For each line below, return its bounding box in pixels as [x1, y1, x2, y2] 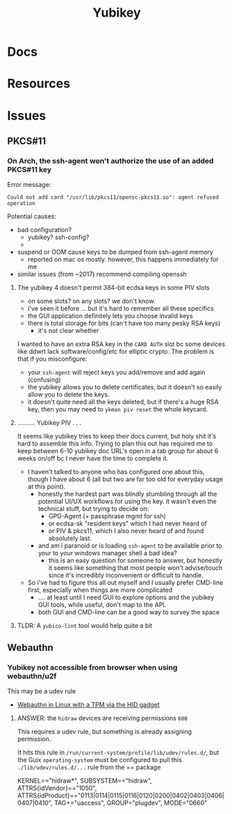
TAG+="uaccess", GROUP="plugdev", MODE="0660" [54, 798, 208, 807]
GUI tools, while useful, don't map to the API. [38, 601, 167, 609]
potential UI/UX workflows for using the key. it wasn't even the [38, 497, 217, 505]
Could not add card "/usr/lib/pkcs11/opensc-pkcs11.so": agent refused [7, 194, 219, 201]
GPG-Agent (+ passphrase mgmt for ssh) [48, 512, 167, 521]
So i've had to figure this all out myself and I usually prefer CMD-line [27, 578, 224, 587]
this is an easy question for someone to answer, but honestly [48, 556, 223, 564]
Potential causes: [7, 212, 57, 220]
